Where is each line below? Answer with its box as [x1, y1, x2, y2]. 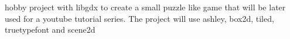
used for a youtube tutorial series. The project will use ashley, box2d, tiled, [5, 12, 274, 24]
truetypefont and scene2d [5, 24, 95, 36]
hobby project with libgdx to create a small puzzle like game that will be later [5, 1, 286, 13]
